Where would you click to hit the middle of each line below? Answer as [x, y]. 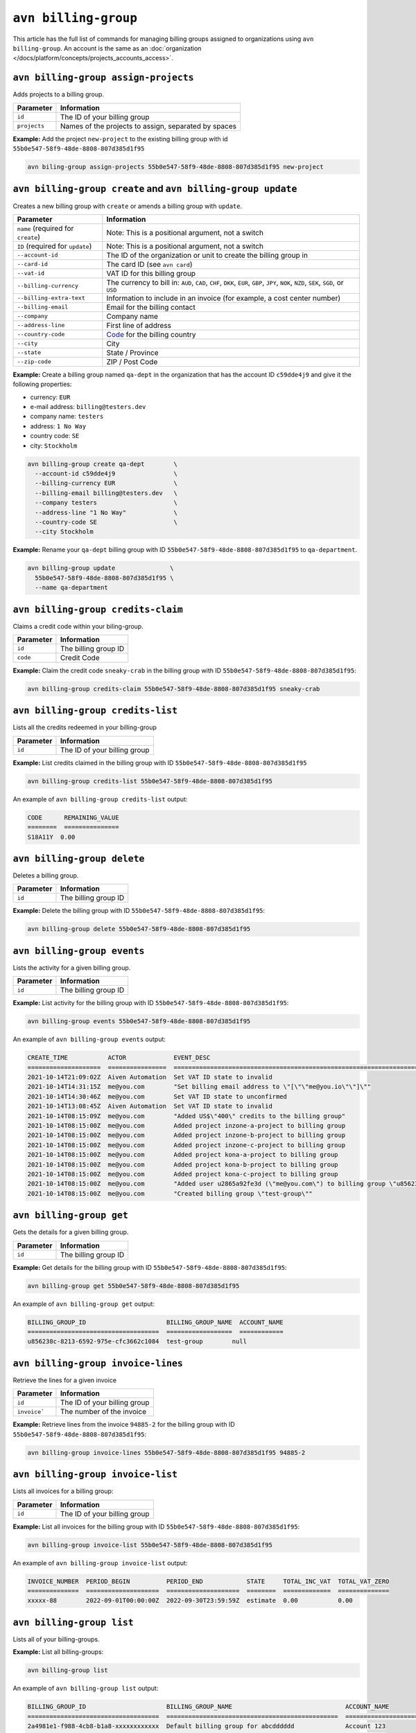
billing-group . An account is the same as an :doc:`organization [107, 48]
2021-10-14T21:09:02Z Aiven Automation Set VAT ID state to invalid [150, 1077]
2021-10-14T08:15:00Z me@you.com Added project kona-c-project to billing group [183, 1174]
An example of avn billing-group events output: [89, 1039]
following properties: [42, 384]
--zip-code [34, 362]
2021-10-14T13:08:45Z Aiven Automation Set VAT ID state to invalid [150, 1106]
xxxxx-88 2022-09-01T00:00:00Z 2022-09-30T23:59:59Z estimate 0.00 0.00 [190, 1601]
